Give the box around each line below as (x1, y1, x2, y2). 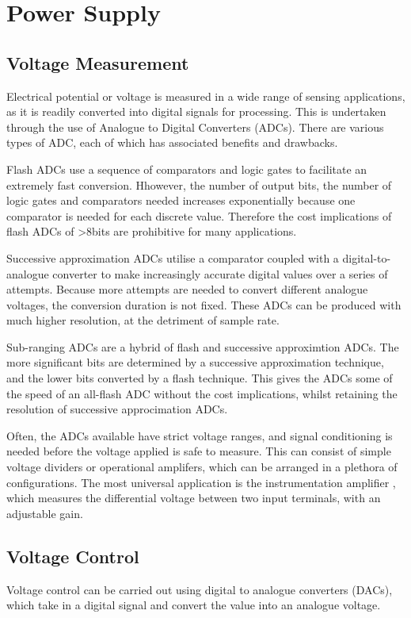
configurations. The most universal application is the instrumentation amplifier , (6, 474, 396, 490)
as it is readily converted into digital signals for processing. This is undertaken (6, 103, 386, 120)
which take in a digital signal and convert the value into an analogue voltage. (6, 597, 381, 613)
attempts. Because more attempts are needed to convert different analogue (6, 281, 368, 297)
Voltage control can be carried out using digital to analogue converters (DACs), (6, 581, 393, 597)
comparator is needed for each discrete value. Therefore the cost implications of (6, 207, 392, 224)
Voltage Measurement (6, 50, 189, 75)
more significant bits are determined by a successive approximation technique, (6, 354, 384, 370)
